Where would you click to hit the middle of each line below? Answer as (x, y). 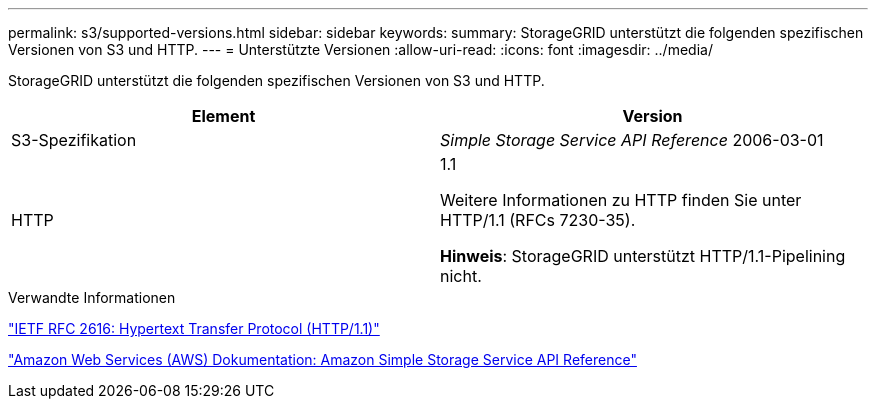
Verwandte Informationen (92, 297)
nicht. (461, 276)
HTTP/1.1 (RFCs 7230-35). (538, 220)
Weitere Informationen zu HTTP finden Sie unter (621, 200)
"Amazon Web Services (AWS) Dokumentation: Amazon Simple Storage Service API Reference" (322, 359)
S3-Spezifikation (74, 140)
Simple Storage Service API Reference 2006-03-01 (632, 140)
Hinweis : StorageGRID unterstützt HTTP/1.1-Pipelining (643, 256)
